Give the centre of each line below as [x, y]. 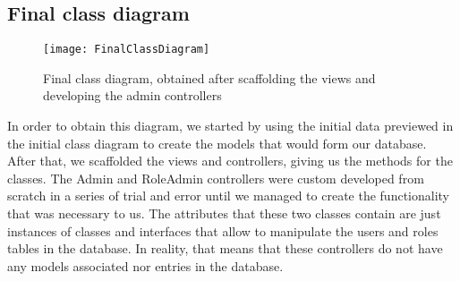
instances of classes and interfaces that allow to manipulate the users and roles [223, 230]
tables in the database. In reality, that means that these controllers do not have [225, 248]
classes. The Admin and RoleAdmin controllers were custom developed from [216, 178]
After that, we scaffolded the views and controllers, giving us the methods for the [230, 161]
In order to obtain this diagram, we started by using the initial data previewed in [230, 126]
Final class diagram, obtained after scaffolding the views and [209, 77]
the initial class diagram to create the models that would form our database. [217, 143]
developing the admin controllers [132, 95]
